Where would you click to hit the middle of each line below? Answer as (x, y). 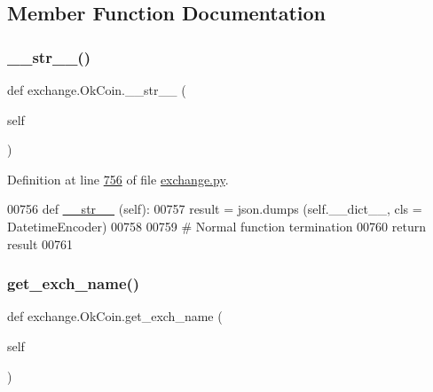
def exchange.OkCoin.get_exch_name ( (115, 316)
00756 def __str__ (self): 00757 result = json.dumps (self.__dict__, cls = (215, 209)
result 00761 (40, 243)
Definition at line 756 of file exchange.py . (118, 179)
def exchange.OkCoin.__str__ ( (97, 90)
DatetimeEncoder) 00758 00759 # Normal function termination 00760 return (216, 226)
